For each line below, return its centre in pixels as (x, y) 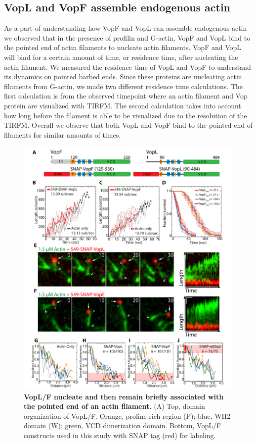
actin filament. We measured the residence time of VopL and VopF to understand (128, 67)
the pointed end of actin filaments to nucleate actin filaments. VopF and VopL (123, 47)
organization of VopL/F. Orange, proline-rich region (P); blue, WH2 (127, 416)
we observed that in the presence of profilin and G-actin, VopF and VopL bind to (127, 37)
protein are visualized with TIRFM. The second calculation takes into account (123, 105)
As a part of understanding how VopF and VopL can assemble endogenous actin (126, 28)
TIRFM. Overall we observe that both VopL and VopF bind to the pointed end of (128, 125)
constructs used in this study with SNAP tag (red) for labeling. (120, 435)
